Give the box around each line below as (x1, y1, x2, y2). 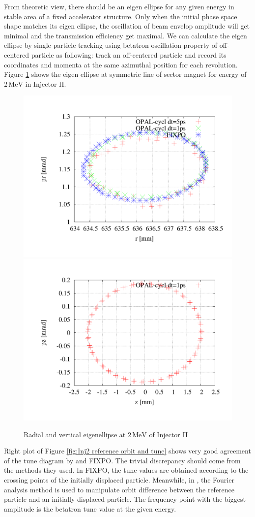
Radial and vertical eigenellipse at (24, 429, 126, 439)
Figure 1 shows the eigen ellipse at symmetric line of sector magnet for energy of (4, 69, 247, 79)
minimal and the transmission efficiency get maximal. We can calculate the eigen (4, 30, 247, 40)
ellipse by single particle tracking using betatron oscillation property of (4, 40, 218, 50)
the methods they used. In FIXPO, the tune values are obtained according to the (4, 465, 249, 475)
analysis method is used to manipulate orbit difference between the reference (4, 484, 235, 494)
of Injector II (149, 429, 188, 439)
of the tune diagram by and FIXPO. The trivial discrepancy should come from (4, 455, 241, 465)
